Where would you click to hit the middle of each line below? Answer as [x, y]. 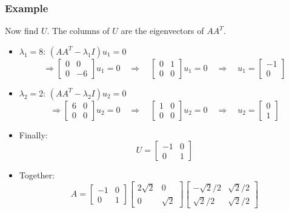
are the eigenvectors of [162, 31]
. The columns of [78, 31]
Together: [37, 175]
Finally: [33, 134]
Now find [22, 31]
